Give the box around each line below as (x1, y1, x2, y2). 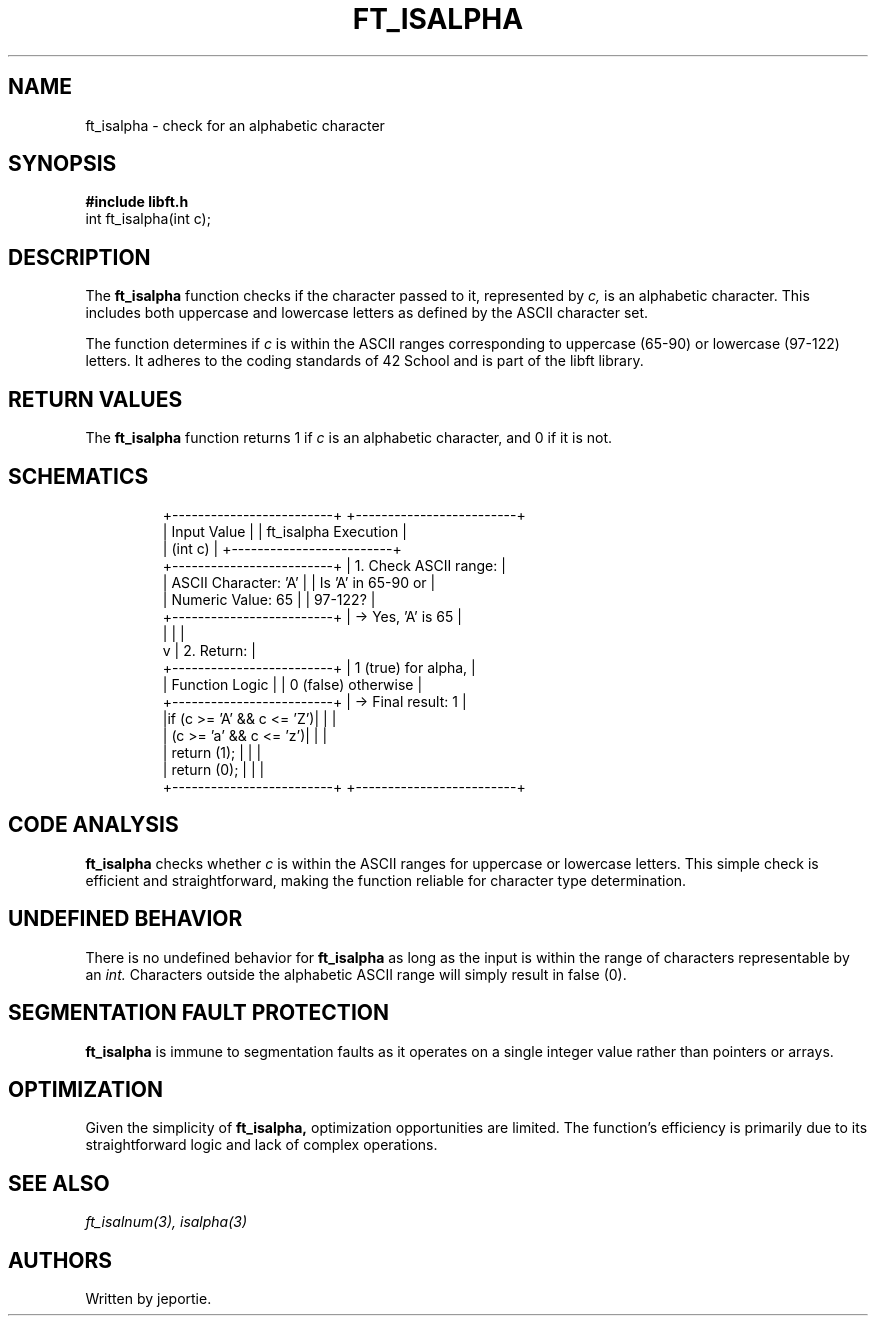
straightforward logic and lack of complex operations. (85, 1136, 438, 1154)
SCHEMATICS (8, 463, 149, 489)
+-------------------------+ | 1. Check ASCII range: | (162, 556, 506, 574)
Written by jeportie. (85, 1290, 212, 1308)
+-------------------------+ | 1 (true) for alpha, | (162, 658, 476, 676)
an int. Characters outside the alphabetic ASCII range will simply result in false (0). (85, 965, 627, 983)
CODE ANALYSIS (8, 812, 179, 838)
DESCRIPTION (8, 244, 151, 270)
